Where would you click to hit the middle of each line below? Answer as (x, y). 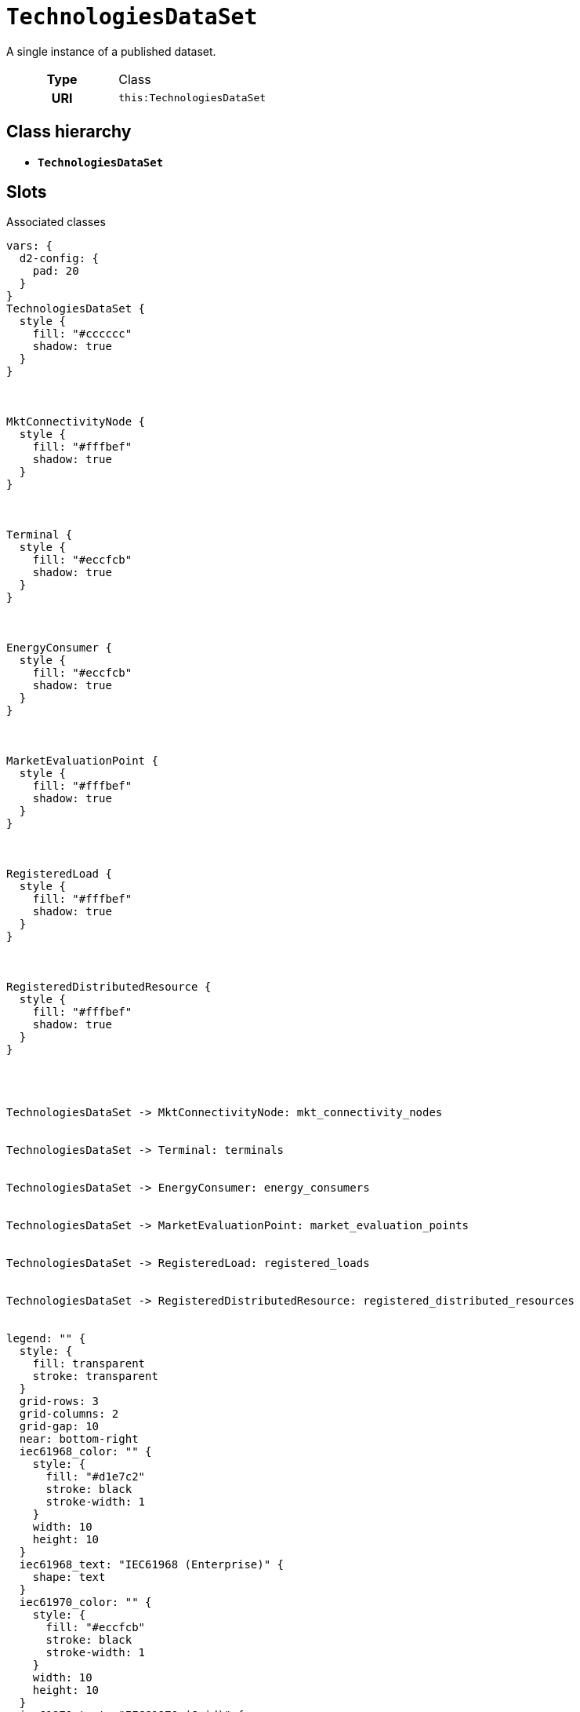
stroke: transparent (95, 1376)
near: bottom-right (79, 1439)
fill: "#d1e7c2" (96, 1477)
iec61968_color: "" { (85, 1452)
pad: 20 (56, 271)
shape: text (69, 1577)
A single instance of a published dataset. (111, 51)
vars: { (30, 246)
